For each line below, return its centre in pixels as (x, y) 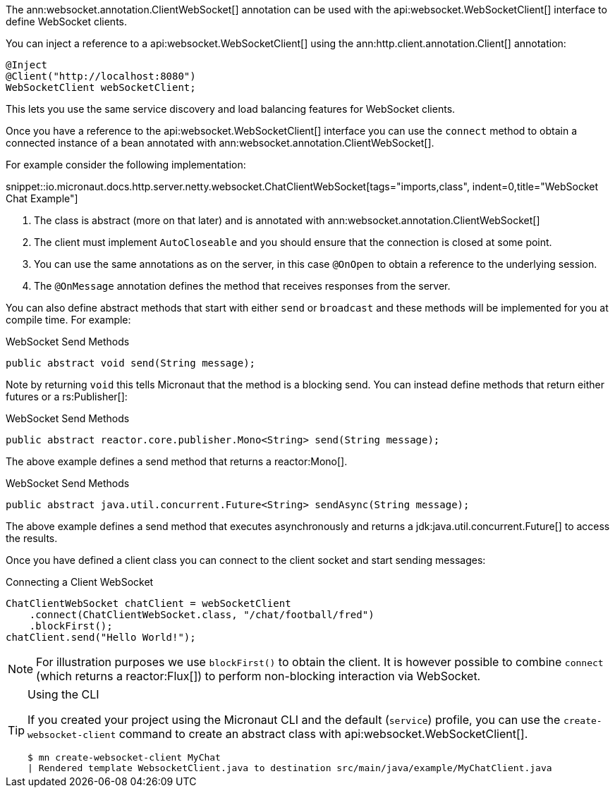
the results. (32, 538)
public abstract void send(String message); (131, 363)
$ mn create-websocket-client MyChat (124, 757)
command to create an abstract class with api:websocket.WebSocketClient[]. (323, 734)
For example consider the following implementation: (126, 165)
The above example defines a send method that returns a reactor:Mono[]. (177, 461)
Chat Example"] (42, 198)
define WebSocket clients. (66, 21)
